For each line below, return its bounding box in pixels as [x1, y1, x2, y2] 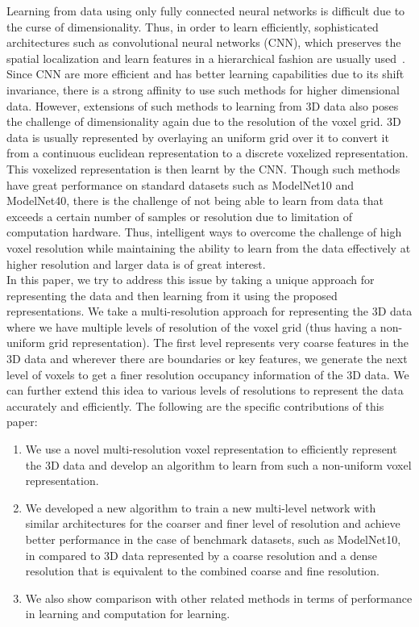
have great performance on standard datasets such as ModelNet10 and [6, 176, 355, 193]
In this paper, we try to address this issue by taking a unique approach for [6, 271, 375, 288]
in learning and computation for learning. [25, 605, 230, 622]
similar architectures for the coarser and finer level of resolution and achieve [25, 515, 400, 532]
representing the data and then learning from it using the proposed [6, 286, 338, 303]
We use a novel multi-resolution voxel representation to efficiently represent [25, 441, 397, 458]
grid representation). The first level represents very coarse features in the [48, 334, 409, 351]
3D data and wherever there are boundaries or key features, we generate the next [6, 350, 408, 367]
